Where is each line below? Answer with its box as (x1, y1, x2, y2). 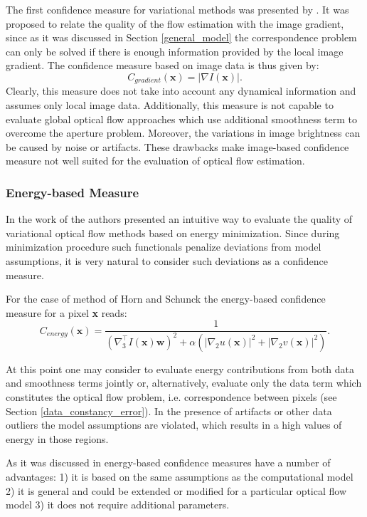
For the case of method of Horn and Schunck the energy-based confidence (6, 291, 326, 306)
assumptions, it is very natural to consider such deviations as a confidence (6, 253, 328, 268)
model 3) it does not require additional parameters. (6, 497, 230, 512)
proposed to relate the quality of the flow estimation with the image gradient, (6, 16, 344, 31)
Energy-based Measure (6, 183, 139, 201)
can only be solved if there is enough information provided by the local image (6, 43, 344, 58)
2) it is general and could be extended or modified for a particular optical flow (6, 483, 347, 498)
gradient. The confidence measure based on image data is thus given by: (6, 58, 319, 73)
